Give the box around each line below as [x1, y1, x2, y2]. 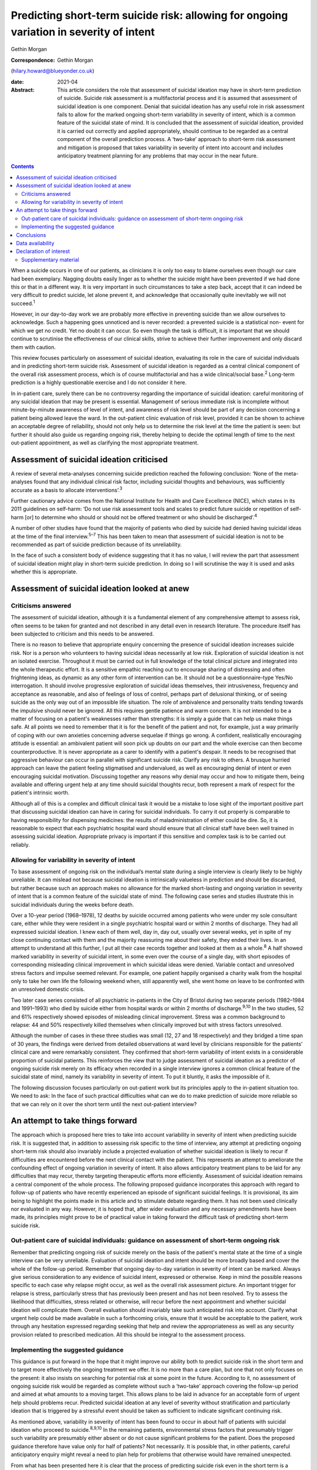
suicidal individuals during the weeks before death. [11, 901, 134, 908]
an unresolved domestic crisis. [11, 985, 85, 993]
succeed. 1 [11, 299, 35, 307]
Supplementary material [21, 256, 79, 263]
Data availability [16, 239, 55, 246]
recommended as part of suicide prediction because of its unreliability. [11, 541, 182, 548]
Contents [11, 163, 35, 170]
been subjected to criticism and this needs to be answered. [11, 630, 154, 637]
